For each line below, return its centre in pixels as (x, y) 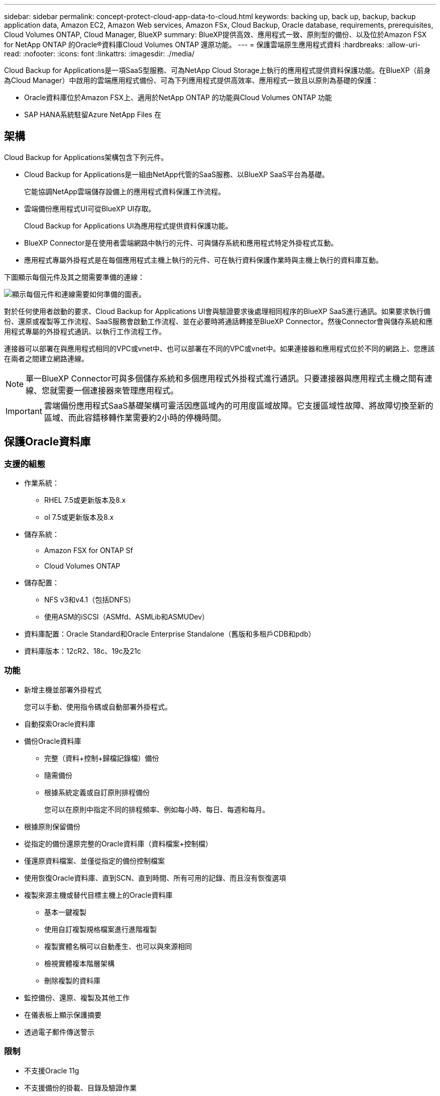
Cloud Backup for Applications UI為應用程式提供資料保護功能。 (128, 225)
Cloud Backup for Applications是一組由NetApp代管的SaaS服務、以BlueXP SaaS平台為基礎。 (177, 174)
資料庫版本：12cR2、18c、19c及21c (83, 651)
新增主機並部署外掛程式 (63, 689)
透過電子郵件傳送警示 (59, 1032)
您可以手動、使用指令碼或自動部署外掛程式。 (98, 707)
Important (24, 411)
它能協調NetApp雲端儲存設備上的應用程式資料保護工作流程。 (125, 191)
